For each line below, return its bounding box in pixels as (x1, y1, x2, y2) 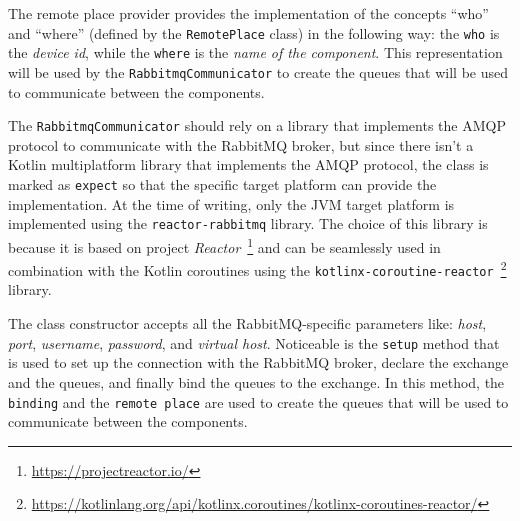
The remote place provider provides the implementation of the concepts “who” (8, 3, 489, 23)
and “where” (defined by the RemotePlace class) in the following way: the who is (8, 22, 500, 43)
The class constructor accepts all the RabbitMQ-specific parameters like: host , (8, 313, 487, 334)
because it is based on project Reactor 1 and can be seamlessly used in (8, 233, 441, 257)
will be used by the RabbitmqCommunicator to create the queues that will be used (8, 61, 509, 82)
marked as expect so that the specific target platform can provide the (8, 174, 437, 194)
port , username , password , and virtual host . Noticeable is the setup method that (8, 332, 500, 353)
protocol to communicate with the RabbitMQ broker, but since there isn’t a (8, 134, 474, 155)
